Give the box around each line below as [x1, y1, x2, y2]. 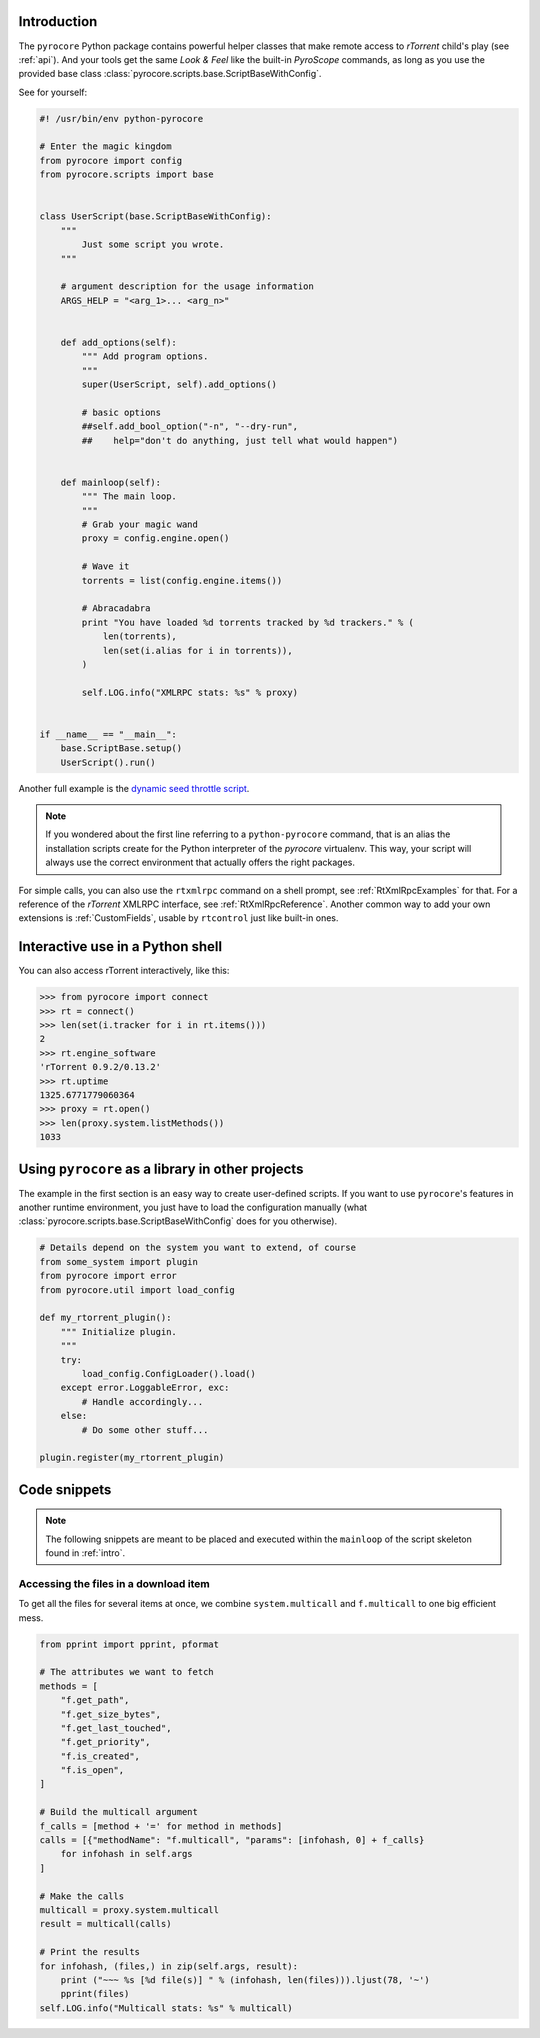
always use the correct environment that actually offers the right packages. [45, 856, 355, 869]
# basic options [81, 406, 162, 418]
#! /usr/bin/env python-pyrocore [39, 113, 204, 124]
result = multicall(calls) [39, 1918, 172, 1930]
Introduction [18, 13, 98, 30]
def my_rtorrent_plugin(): [39, 1312, 172, 1324]
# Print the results [39, 1946, 140, 1958]
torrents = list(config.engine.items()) [81, 575, 283, 586]
